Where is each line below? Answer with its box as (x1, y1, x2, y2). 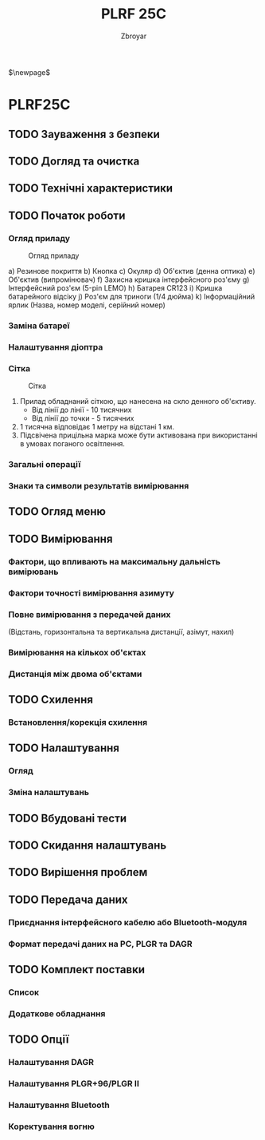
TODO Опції (8, 1033, 69, 1047)
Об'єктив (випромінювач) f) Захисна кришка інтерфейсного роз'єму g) (8, 275, 250, 284)
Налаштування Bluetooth (8, 1099, 110, 1110)
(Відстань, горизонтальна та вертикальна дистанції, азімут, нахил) (8, 627, 235, 636)
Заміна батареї (8, 320, 70, 331)
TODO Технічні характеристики (8, 181, 173, 196)
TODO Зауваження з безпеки (8, 127, 161, 141)
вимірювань (8, 566, 59, 577)
